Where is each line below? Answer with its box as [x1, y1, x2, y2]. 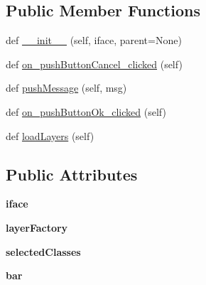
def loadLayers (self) [6, 128, 94, 143]
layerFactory [6, 220, 68, 235]
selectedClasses [6, 244, 81, 259]
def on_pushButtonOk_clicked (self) [6, 104, 166, 119]
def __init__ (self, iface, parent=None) [6, 33, 182, 48]
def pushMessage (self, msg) [6, 80, 127, 95]
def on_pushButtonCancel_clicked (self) [6, 56, 183, 71]
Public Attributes [6, 163, 138, 185]
